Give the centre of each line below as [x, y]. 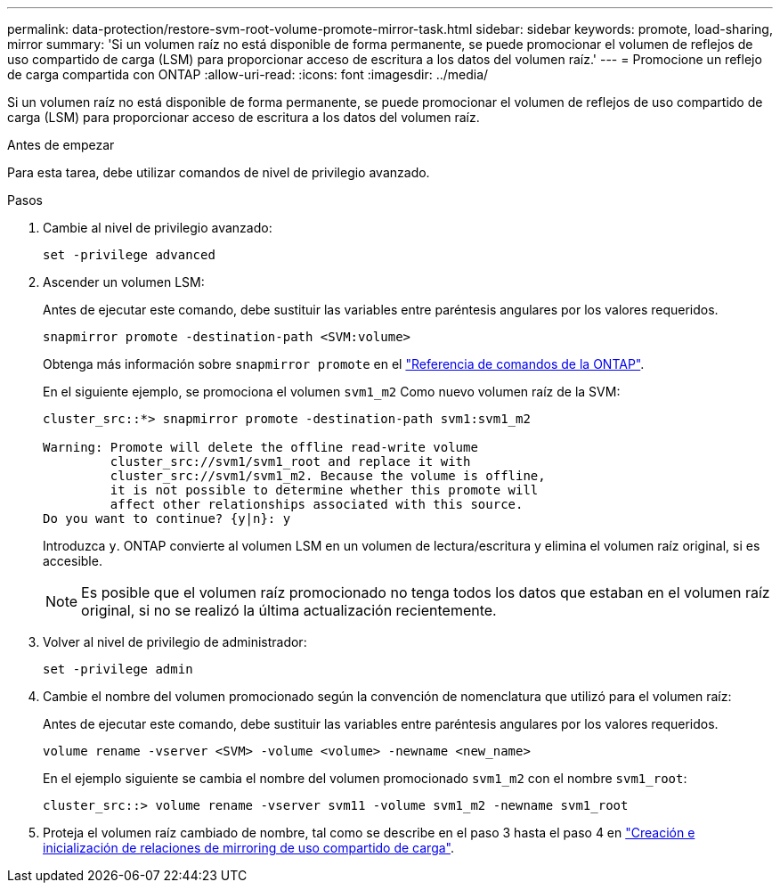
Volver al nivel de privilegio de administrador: [175, 642]
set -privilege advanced [129, 255]
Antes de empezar [61, 145]
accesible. [73, 561]
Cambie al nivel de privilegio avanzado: [158, 228]
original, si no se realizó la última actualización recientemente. [289, 610]
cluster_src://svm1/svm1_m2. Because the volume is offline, [328, 476]
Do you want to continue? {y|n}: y [167, 518]
